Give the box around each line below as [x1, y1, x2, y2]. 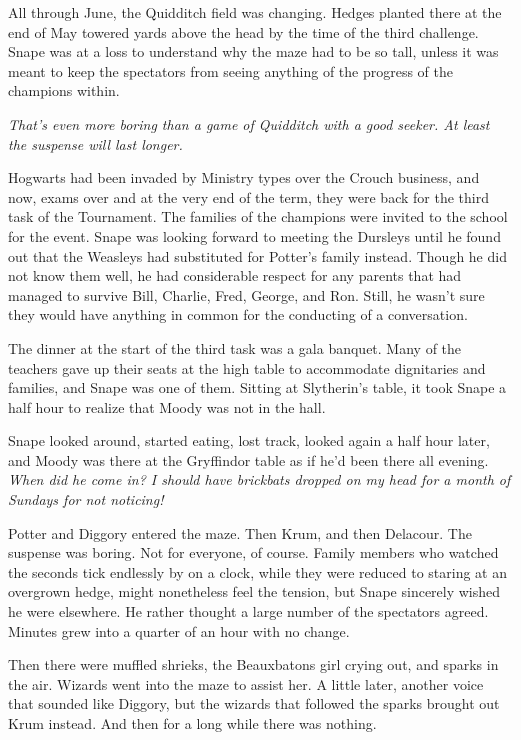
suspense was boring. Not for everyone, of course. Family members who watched [8, 542, 499, 563]
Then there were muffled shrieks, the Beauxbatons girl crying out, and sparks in [8, 654, 499, 675]
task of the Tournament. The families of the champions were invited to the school [8, 206, 508, 227]
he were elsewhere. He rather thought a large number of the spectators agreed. [8, 601, 489, 622]
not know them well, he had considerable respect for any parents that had [8, 265, 462, 286]
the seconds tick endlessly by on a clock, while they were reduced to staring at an [8, 561, 507, 582]
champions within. [8, 80, 120, 101]
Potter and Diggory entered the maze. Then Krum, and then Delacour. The [8, 522, 472, 543]
